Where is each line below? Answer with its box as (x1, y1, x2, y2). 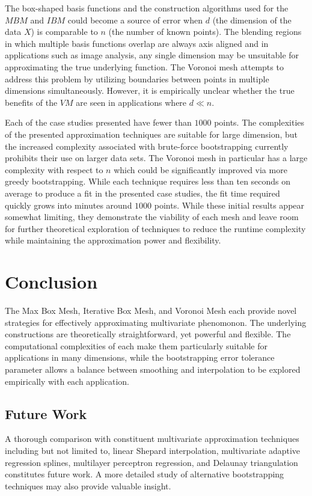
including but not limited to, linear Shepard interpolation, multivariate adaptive (5, 444, 301, 456)
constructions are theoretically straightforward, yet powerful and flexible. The (5, 328, 291, 340)
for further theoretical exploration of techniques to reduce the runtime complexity (5, 222, 306, 234)
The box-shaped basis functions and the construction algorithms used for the (5, 2, 289, 14)
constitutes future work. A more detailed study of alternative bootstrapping (5, 468, 284, 480)
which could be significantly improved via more (114, 163, 287, 176)
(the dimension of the (212, 13, 292, 26)
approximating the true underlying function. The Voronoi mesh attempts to (5, 60, 284, 73)
